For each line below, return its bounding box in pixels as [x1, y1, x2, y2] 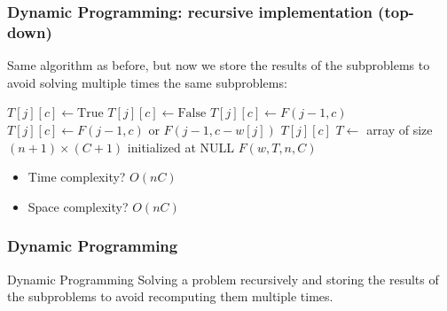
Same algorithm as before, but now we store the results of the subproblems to [7, 56, 430, 74]
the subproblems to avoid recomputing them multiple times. [7, 287, 333, 306]
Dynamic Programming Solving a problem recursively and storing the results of [7, 269, 439, 288]
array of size [366, 120, 433, 138]
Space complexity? [27, 197, 129, 215]
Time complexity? [27, 167, 126, 186]
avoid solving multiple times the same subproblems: [7, 73, 287, 91]
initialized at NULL [127, 137, 235, 156]
